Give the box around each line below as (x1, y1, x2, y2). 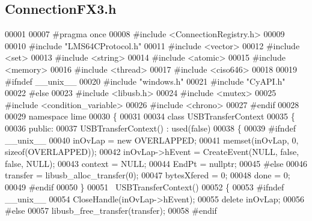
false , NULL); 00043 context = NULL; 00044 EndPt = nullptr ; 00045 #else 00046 (5, 157, 308, 169)
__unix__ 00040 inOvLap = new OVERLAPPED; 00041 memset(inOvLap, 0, (5, 133, 299, 146)
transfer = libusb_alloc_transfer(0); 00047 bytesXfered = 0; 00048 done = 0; (5, 169, 290, 181)
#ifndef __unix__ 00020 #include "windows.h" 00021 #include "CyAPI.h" (5, 74, 286, 87)
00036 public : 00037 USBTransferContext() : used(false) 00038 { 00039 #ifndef (5, 121, 296, 134)
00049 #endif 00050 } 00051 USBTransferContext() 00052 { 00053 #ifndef (5, 180, 284, 193)
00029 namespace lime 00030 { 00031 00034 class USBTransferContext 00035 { (5, 110, 295, 123)
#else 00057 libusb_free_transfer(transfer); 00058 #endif (5, 204, 217, 217)
